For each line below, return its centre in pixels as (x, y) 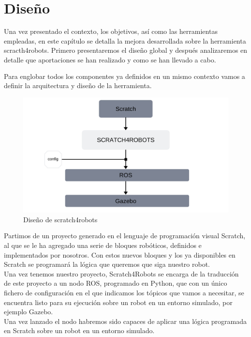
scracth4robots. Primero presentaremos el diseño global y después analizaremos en (126, 50)
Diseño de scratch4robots (60, 219)
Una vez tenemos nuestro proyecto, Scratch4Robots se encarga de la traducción (121, 273)
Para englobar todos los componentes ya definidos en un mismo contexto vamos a (125, 76)
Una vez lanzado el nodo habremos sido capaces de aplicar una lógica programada (125, 321)
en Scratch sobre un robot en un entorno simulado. (79, 330)
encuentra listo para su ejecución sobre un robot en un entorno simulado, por (118, 302)
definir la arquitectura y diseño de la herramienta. (78, 85)
